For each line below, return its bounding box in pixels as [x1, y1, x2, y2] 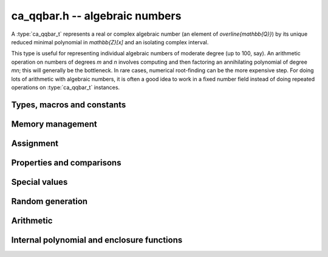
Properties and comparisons [11, 158, 121, 168]
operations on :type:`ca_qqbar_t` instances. [11, 84, 120, 91]
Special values [11, 176, 68, 187]
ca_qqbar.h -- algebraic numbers [11, 9, 182, 22]
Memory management [11, 119, 97, 129]
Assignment [11, 138, 59, 149]
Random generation [11, 196, 88, 206]
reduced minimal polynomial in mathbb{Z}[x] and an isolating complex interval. [11, 38, 209, 45]
